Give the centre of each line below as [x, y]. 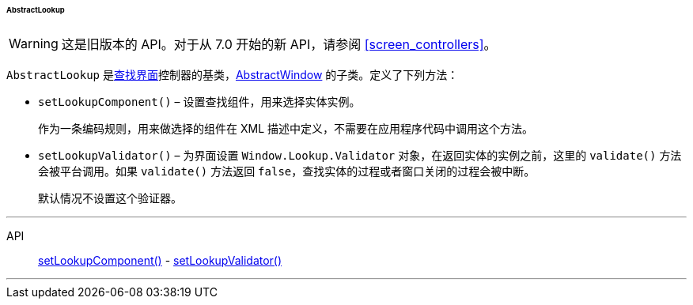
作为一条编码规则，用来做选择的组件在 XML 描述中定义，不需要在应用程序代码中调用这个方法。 [286, 128]
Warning [34, 43]
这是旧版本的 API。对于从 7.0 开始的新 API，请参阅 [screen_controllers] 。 [279, 44]
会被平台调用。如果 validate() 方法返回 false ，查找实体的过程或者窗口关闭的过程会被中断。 [287, 171]
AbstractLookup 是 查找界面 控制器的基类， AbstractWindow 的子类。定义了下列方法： [233, 74]
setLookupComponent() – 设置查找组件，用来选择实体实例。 [199, 101]
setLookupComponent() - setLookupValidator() [160, 260]
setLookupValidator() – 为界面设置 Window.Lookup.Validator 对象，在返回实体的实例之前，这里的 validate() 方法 [360, 155]
